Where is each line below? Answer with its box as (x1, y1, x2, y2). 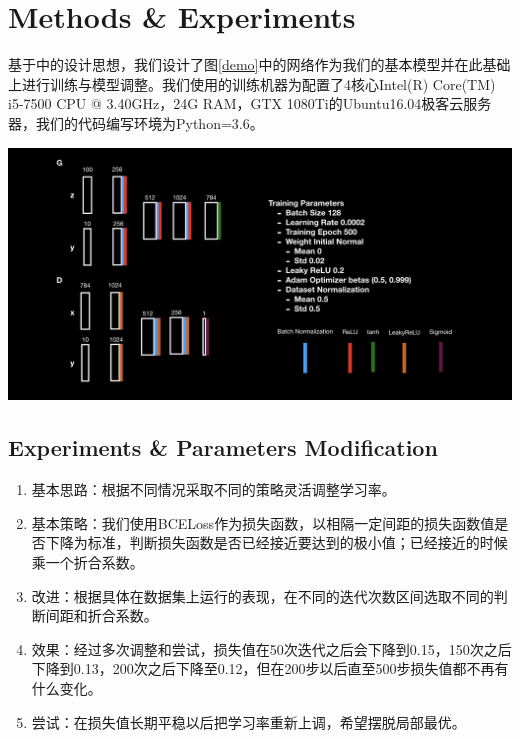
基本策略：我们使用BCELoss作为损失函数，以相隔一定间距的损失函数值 (31, 512, 495, 533)
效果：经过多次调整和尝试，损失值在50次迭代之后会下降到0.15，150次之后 (31, 638, 512, 659)
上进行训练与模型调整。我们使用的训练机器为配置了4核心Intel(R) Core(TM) (8, 73, 496, 94)
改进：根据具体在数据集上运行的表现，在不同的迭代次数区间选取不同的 (31, 585, 494, 606)
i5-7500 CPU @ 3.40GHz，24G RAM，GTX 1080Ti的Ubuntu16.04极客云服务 (8, 93, 492, 114)
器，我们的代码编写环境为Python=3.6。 (8, 112, 264, 133)
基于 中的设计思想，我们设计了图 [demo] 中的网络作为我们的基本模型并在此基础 (8, 54, 511, 75)
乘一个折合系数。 (31, 552, 144, 573)
